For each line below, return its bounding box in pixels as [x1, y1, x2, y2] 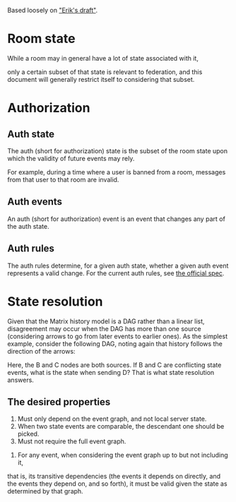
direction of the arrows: [7, 347, 76, 355]
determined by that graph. [7, 487, 83, 496]
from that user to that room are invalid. [7, 175, 119, 184]
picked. [17, 430, 40, 438]
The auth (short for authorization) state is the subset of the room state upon [7, 146, 228, 155]
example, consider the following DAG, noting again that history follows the [7, 339, 223, 348]
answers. [7, 376, 34, 384]
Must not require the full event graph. [17, 437, 126, 446]
